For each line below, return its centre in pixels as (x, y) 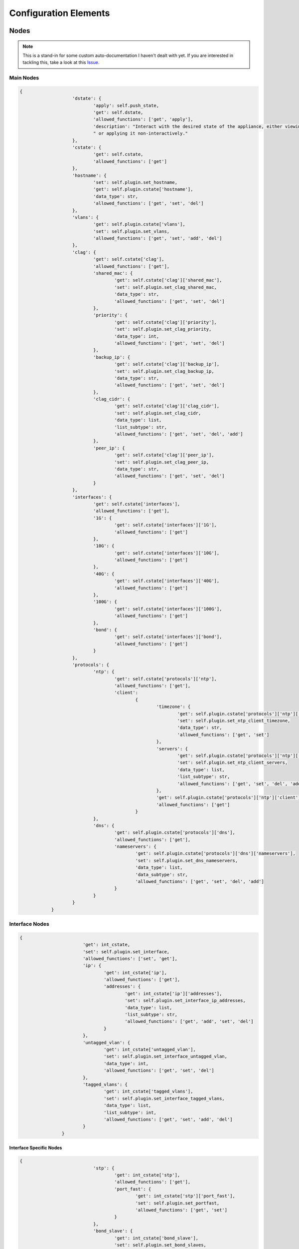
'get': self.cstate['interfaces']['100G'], (168, 609)
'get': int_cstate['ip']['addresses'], (173, 993)
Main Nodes (24, 78)
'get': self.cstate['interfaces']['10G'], (167, 553)
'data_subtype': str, (162, 875)
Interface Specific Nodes (36, 1148)
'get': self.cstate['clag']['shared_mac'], (168, 280)
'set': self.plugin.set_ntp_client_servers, (232, 763)
